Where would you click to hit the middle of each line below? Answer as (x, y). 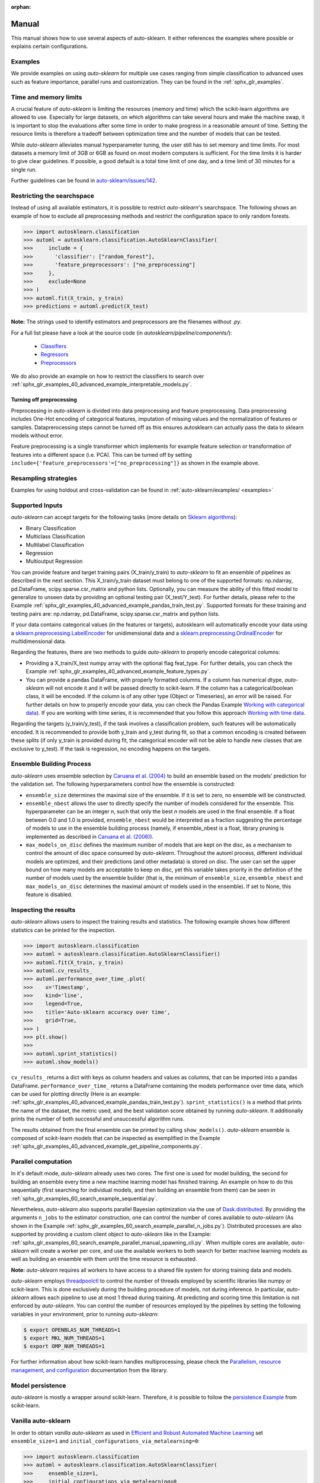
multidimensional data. (39, 641)
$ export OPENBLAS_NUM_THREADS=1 (72, 1330)
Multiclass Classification (55, 536)
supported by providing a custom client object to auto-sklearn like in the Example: (111, 1234)
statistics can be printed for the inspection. (63, 930)
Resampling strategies (44, 478)
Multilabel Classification (55, 545)
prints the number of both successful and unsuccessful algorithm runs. (98, 1119)
